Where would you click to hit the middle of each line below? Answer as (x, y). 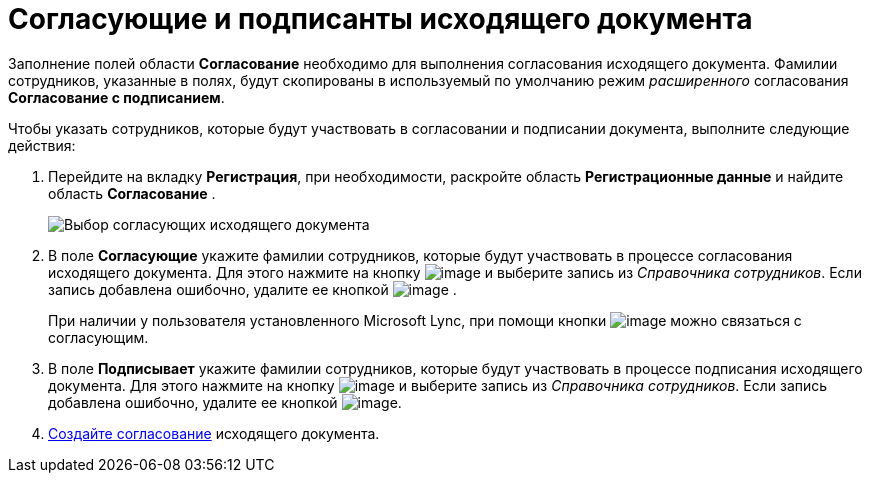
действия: (42, 145)
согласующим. (98, 337)
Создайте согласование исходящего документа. (214, 433)
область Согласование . (132, 193)
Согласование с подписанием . (116, 97)
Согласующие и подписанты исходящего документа (380, 19)
